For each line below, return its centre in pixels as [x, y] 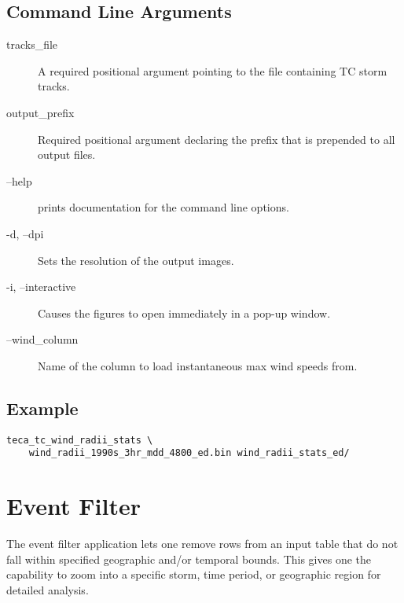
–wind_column [42, 339]
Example [42, 408]
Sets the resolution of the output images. [136, 260]
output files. [67, 154]
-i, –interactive [41, 287]
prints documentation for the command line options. [163, 207]
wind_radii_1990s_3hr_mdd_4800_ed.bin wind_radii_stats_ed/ [189, 453]
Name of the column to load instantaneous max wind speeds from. [198, 365]
